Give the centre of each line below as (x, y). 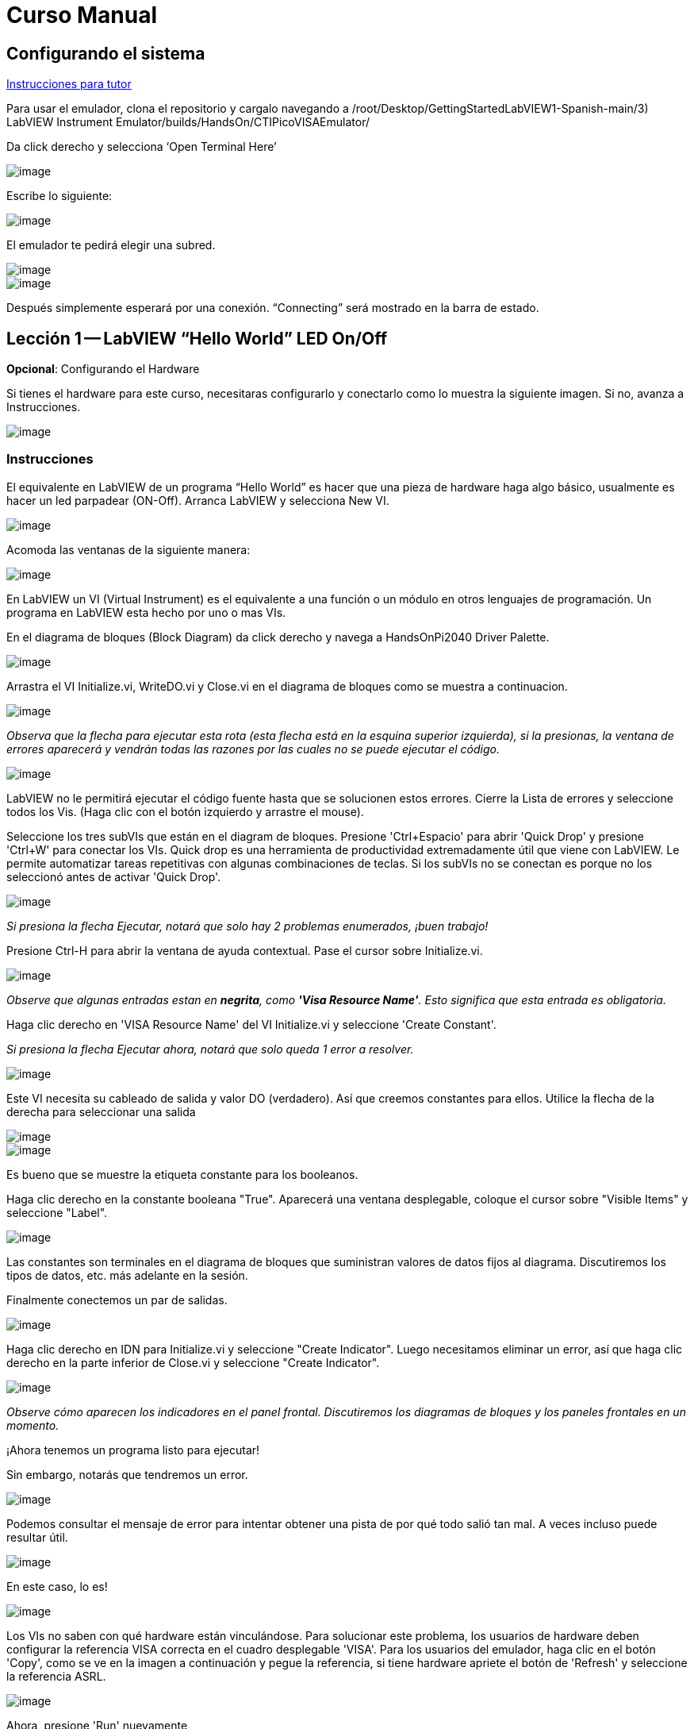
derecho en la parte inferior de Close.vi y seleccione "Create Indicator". (193, 1362)
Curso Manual (82, 15)
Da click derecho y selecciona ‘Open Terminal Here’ (142, 147)
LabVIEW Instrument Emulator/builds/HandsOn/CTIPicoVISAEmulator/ (188, 122)
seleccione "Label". (57, 1212)
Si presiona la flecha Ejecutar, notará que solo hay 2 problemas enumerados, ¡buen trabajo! (247, 926)
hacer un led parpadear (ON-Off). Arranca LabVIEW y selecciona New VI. (198, 500)
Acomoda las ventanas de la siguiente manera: (128, 549)
